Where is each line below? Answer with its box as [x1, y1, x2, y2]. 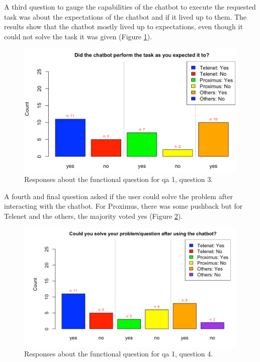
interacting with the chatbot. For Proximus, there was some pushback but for [4, 201, 243, 211]
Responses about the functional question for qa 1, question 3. [24, 174, 213, 185]
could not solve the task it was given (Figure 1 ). [4, 31, 152, 41]
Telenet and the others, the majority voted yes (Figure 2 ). [4, 210, 183, 221]
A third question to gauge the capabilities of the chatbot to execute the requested [4, 2, 256, 12]
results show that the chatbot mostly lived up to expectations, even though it [4, 21, 243, 32]
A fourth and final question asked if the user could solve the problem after [4, 191, 233, 201]
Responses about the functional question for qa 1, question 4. [24, 348, 213, 359]
